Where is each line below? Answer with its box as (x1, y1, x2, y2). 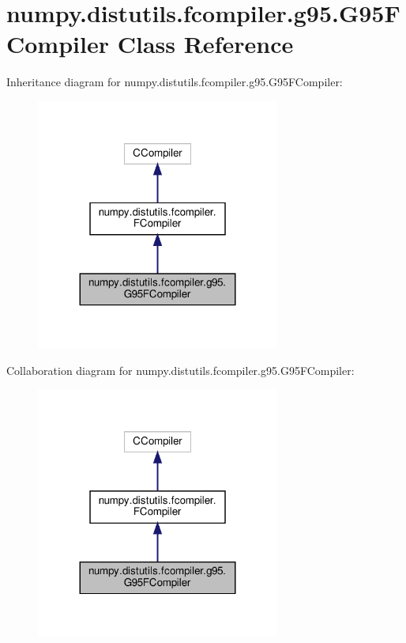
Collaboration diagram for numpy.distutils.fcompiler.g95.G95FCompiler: (6, 361, 355, 378)
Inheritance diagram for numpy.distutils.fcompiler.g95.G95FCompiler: (6, 74, 343, 90)
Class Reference (117, 28, 294, 60)
